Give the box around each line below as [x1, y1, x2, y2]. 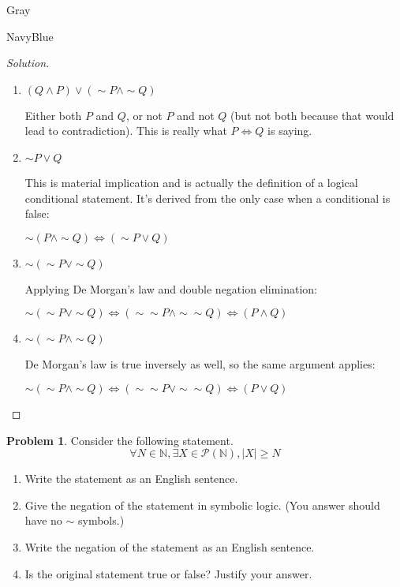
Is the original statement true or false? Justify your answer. [24, 565, 312, 581]
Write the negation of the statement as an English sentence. [24, 538, 315, 555]
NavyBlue [6, 28, 54, 44]
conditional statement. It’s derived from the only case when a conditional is [24, 189, 391, 206]
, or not [125, 107, 163, 123]
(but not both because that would [230, 107, 394, 123]
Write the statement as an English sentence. [24, 470, 238, 487]
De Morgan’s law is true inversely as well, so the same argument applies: [24, 356, 376, 372]
